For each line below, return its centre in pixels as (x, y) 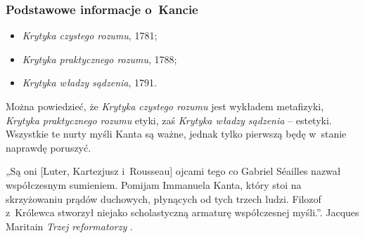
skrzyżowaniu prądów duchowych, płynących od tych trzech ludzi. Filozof (164, 198)
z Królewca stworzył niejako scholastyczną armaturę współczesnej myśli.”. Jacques (182, 212)
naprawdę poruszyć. (49, 147)
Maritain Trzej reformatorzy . (69, 226)
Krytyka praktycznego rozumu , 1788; (100, 59)
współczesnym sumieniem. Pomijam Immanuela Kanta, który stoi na (154, 184)
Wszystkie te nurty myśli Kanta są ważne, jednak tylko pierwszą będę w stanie (176, 134)
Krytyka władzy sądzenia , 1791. (89, 82)
